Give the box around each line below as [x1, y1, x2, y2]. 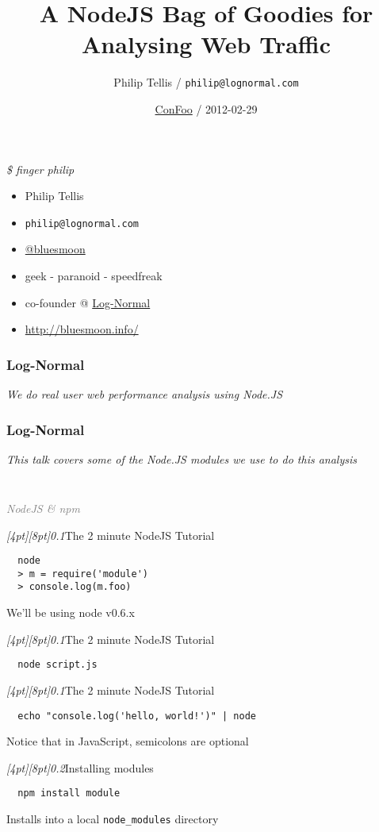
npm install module [17, 788, 121, 799]
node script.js [17, 659, 98, 671]
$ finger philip [6, 160, 75, 177]
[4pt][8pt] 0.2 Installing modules [6, 759, 154, 776]
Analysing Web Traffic [82, 28, 331, 60]
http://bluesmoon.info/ [25, 321, 139, 337]
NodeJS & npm [6, 499, 80, 516]
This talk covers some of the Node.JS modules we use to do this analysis [6, 450, 357, 467]
